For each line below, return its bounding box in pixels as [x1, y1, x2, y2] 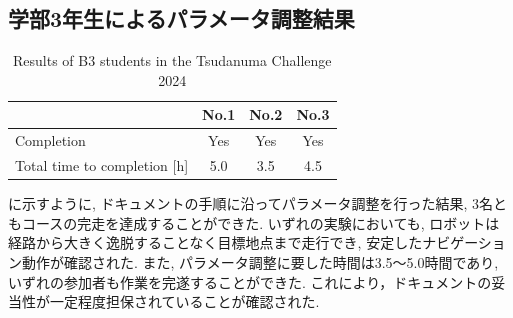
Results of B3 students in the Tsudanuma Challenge [13, 50, 332, 71]
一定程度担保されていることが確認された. [49, 291, 320, 312]
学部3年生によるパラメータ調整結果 [8, 3, 355, 34]
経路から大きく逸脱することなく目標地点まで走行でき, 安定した [8, 232, 423, 253]
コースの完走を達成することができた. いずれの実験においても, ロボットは [21, 212, 500, 233]
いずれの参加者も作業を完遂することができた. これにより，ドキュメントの [8, 271, 492, 292]
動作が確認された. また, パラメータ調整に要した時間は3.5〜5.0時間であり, [21, 251, 499, 272]
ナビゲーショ [422, 232, 506, 253]
